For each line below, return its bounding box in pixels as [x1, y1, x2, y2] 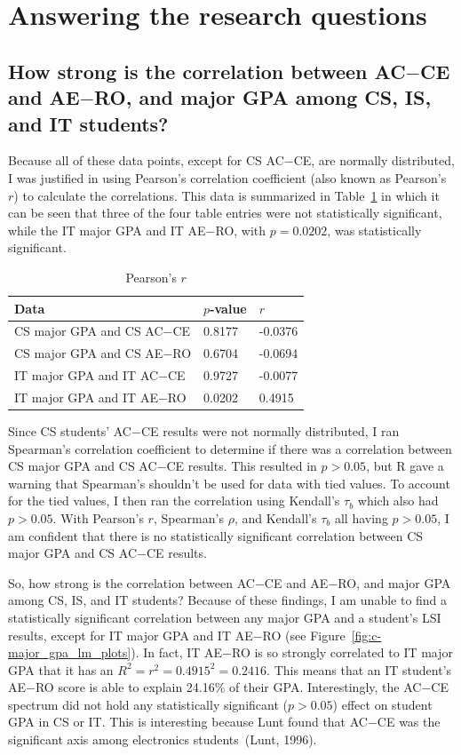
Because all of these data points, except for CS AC [8, 151, 284, 170]
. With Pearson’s [52, 508, 144, 527]
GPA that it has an [8, 660, 114, 679]
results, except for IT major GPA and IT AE [8, 625, 253, 644]
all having [334, 508, 388, 527]
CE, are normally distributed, [293, 151, 455, 170]
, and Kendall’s [234, 508, 317, 527]
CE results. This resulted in [166, 457, 317, 475]
